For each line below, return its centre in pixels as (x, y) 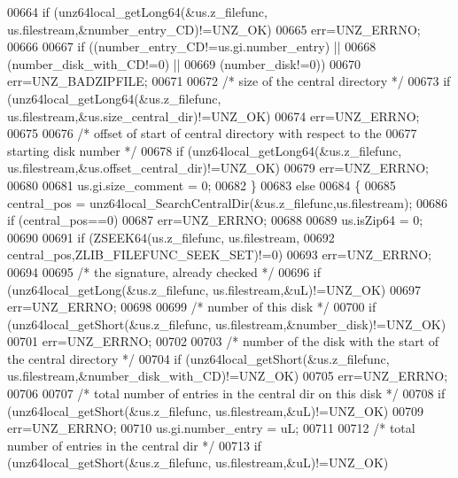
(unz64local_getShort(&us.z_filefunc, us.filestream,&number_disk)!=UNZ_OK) (227, 324)
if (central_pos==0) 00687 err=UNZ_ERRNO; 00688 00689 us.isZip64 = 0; (215, 220)
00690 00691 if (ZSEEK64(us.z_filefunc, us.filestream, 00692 (171, 237)
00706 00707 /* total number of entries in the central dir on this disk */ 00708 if (226, 393)
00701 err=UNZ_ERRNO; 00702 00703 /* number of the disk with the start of (223, 341)
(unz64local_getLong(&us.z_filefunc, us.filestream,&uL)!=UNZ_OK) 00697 (214, 289)
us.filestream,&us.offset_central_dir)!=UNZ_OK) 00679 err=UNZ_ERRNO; (218, 168)
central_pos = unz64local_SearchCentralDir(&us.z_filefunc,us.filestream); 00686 (227, 202)
